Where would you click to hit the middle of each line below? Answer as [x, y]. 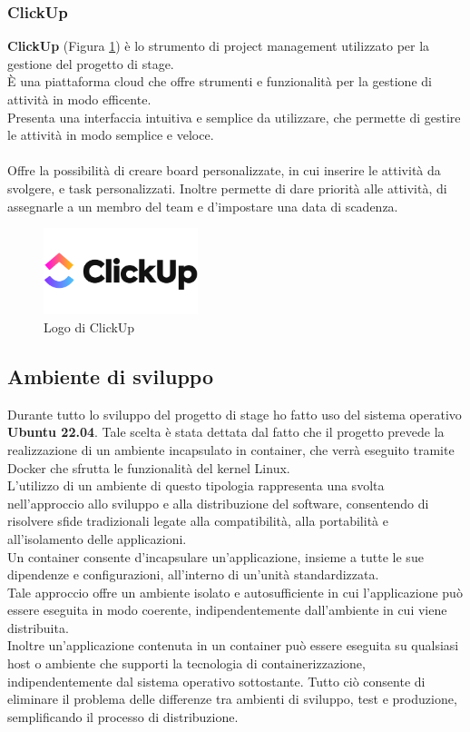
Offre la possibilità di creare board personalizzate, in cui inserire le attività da [224, 170]
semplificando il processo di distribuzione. [123, 716]
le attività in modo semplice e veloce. [111, 135]
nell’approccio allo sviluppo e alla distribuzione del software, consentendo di [218, 503]
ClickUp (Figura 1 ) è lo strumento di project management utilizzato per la [219, 46]
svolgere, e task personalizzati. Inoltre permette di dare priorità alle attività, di [227, 188]
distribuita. [38, 627]
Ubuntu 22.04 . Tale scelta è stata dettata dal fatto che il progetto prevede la [226, 432]
